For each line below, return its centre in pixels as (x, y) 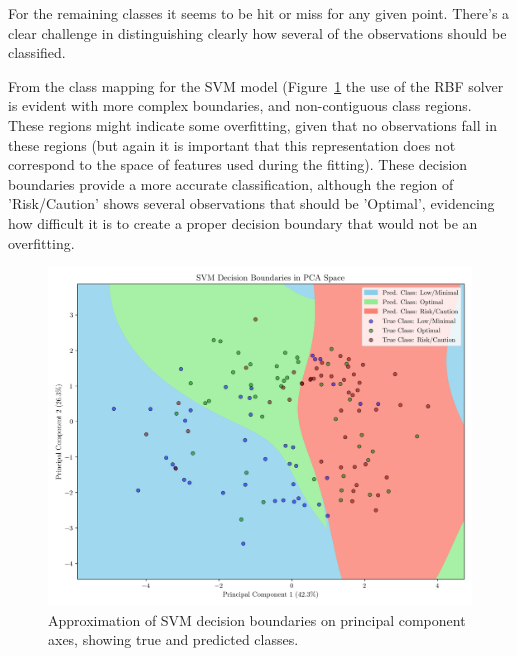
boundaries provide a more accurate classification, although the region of (231, 183)
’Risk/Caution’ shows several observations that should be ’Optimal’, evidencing (251, 203)
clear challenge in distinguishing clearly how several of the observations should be (257, 32)
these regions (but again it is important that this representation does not (232, 144)
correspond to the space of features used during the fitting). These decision (238, 164)
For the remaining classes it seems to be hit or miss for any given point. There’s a (259, 13)
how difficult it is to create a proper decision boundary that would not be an (243, 222)
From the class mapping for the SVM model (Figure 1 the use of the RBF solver (256, 85)
